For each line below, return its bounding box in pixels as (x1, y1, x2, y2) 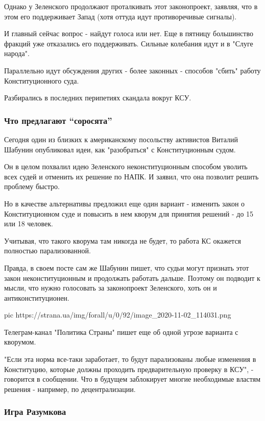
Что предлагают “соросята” (4, 114, 112, 126)
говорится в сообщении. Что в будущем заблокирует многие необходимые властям (4, 374, 261, 384)
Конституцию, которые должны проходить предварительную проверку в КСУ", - (4, 363, 254, 374)
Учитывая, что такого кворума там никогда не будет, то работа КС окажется (4, 235, 242, 246)
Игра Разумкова (4, 405, 66, 418)
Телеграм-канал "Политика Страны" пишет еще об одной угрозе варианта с (4, 326, 238, 337)
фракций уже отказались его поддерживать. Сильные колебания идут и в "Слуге (4, 38, 253, 48)
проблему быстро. (4, 181, 60, 192)
